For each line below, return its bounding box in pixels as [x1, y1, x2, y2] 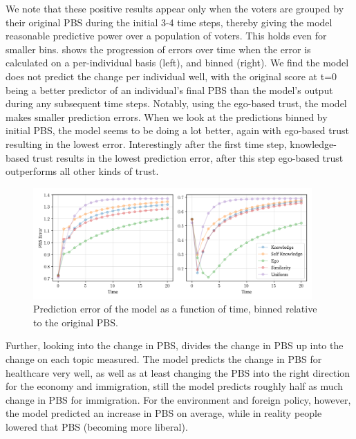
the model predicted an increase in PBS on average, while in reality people [6, 406, 322, 420]
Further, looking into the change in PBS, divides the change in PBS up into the [6, 338, 344, 353]
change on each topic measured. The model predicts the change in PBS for [6, 351, 322, 366]
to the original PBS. [33, 315, 118, 329]
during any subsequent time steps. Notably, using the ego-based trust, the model [6, 96, 347, 111]
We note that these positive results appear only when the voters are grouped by [6, 1, 344, 15]
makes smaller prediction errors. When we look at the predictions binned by [6, 109, 328, 124]
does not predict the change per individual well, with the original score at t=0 [6, 68, 337, 83]
